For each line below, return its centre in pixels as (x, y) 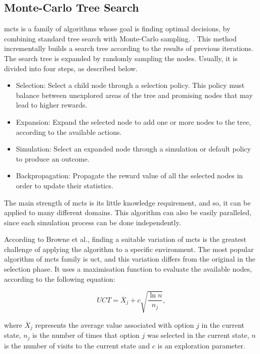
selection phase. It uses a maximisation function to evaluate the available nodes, (128, 269)
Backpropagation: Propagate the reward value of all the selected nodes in (129, 175)
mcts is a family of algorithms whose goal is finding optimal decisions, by (117, 29)
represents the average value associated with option (115, 324)
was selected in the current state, (198, 335)
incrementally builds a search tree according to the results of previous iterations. (129, 48)
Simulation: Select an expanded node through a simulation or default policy (133, 149)
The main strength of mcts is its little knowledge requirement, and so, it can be (127, 202)
